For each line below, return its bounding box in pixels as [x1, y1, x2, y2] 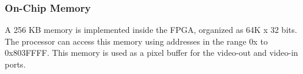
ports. [5, 58, 26, 70]
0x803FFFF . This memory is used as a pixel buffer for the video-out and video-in [5, 46, 298, 59]
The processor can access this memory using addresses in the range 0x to [5, 35, 268, 47]
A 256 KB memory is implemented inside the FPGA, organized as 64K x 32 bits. [5, 23, 297, 36]
